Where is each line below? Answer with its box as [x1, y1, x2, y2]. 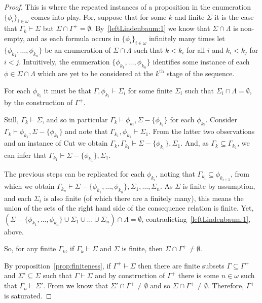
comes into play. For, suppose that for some [31, 11, 167, 22]
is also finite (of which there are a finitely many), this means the [44, 192, 244, 203]
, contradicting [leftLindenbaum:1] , [141, 213, 251, 224]
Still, [4, 114, 19, 124]
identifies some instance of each [153, 56, 250, 66]
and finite [174, 11, 205, 22]
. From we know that [43, 280, 108, 291]
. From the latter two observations [148, 126, 255, 137]
